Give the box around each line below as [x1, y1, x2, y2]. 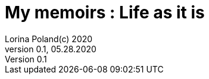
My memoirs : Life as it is [5, 2, 205, 23]
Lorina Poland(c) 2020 [5, 33, 93, 44]
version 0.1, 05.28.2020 [5, 43, 96, 54]
